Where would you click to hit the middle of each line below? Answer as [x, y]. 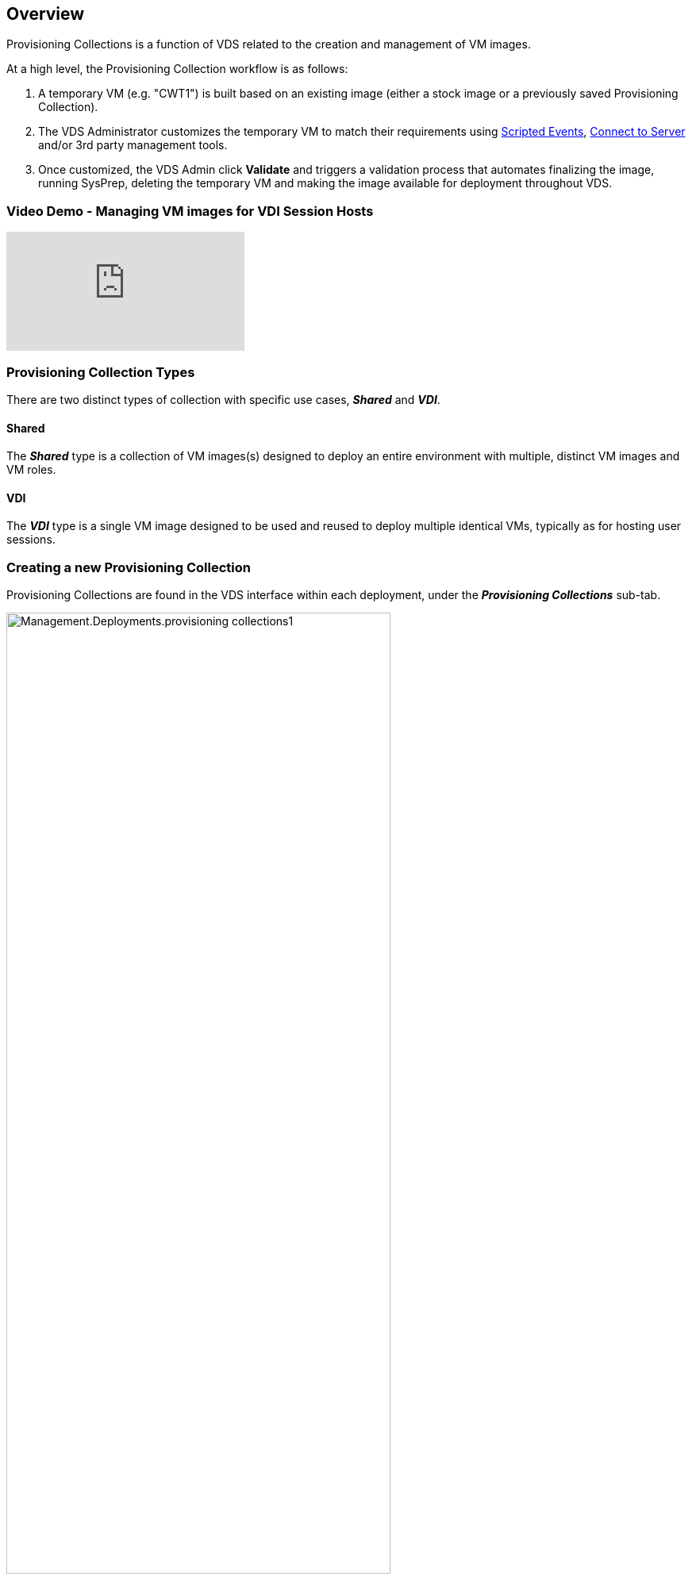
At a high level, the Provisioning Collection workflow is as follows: [177, 69]
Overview [46, 14]
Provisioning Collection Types [101, 372]
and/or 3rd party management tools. [133, 145]
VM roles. [31, 470]
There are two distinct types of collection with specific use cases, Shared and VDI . [223, 399]
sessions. [31, 540]
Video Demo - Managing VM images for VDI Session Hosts [190, 211]
